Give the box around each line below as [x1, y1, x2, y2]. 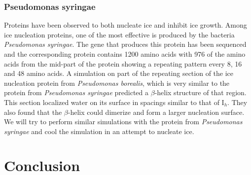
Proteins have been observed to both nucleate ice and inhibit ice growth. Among [4, 20, 247, 30]
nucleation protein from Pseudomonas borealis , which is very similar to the [4, 77, 230, 88]
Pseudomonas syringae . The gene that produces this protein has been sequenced [4, 39, 247, 49]
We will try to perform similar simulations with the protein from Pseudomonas [4, 116, 243, 127]
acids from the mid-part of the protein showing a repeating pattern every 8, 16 [4, 58, 242, 69]
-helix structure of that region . [154, 87, 247, 98]
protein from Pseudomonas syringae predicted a [4, 87, 149, 98]
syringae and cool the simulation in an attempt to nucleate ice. [4, 126, 194, 136]
